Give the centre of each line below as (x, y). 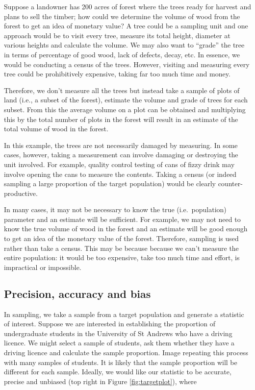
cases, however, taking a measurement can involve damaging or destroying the (121, 155)
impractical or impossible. (43, 267)
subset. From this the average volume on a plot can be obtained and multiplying (125, 109)
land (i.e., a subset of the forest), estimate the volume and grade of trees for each (126, 100)
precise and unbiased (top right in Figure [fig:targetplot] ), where (100, 381)
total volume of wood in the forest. (56, 129)
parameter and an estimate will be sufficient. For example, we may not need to (122, 219)
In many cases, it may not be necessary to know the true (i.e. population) (115, 209)
